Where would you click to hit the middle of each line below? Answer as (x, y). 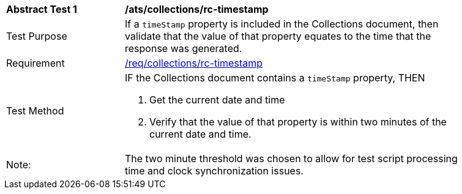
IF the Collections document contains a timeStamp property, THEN (275, 78)
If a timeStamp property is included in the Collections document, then (282, 24)
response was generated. (184, 48)
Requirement (35, 63)
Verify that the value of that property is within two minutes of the (298, 122)
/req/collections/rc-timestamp (194, 63)
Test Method (35, 111)
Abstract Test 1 (42, 9)
